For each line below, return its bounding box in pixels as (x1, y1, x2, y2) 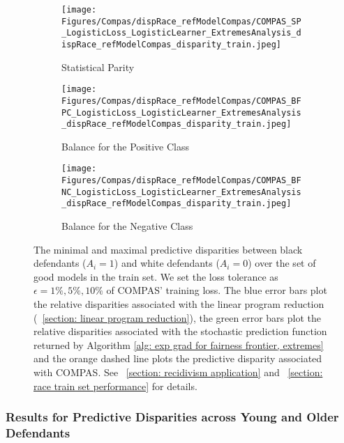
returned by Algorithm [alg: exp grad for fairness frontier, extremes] (33, 337, 324, 352)
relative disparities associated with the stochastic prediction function (33, 324, 327, 339)
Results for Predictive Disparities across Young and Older (6, 408, 339, 426)
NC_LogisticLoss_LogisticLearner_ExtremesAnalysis (61, 187, 301, 197)
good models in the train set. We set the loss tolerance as (33, 269, 278, 283)
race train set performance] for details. (33, 378, 197, 393)
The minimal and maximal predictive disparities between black (33, 242, 303, 256)
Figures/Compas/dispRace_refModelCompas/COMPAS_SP (61, 16, 301, 26)
